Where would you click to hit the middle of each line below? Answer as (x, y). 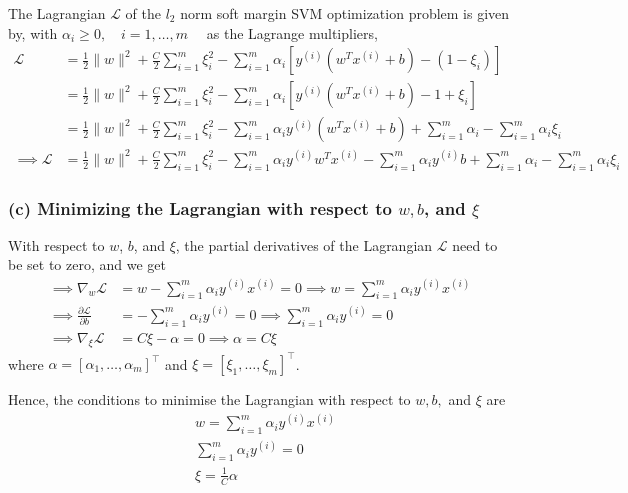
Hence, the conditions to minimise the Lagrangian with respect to (209, 399)
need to (475, 244)
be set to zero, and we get (87, 264)
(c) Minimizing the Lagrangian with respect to (200, 207)
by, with (33, 32)
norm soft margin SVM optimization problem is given (345, 13)
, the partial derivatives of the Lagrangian (304, 244)
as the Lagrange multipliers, (292, 32)
